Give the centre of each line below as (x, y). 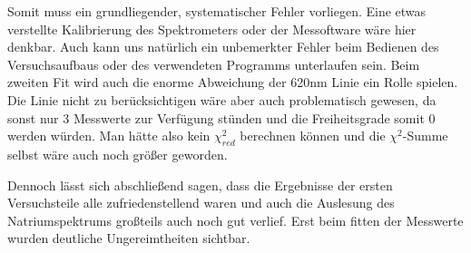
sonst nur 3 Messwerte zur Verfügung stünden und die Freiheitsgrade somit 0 (221, 117)
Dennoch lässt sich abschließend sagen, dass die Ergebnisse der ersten (200, 185)
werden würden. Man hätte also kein (109, 136)
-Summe (425, 136)
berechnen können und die (313, 136)
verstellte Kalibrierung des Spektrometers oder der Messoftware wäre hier (212, 29)
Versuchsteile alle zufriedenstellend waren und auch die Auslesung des (201, 203)
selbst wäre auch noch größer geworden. (118, 154)
